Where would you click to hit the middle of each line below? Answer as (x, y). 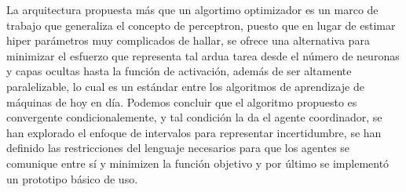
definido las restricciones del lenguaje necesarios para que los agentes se (178, 148)
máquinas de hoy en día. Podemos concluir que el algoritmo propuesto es (182, 101)
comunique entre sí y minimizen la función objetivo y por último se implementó (198, 163)
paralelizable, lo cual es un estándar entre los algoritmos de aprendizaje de (185, 86)
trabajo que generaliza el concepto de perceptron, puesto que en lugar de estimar (201, 25)
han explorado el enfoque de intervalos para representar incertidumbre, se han (194, 132)
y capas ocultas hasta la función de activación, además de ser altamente (179, 71)
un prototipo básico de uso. (72, 178)
